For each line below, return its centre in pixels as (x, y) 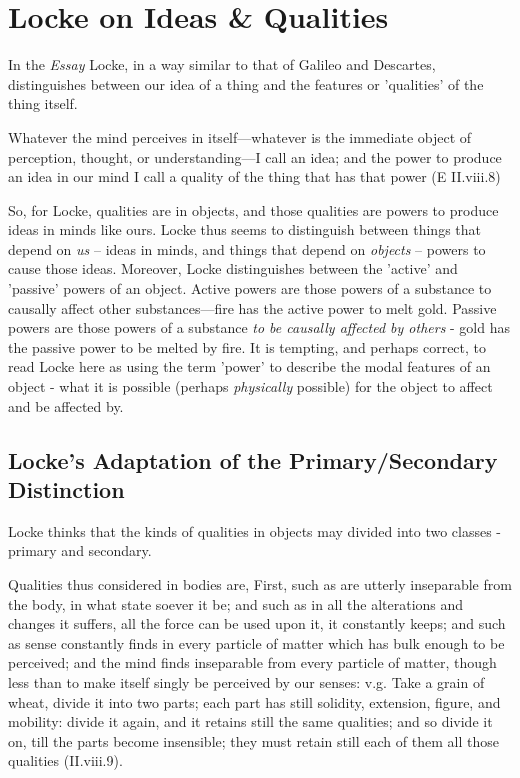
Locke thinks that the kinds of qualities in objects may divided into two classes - (255, 530)
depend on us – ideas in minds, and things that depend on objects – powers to (247, 248)
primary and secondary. (80, 550)
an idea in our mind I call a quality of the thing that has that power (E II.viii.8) (254, 176)
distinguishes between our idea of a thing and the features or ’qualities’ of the (246, 83)
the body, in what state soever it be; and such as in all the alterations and (236, 603)
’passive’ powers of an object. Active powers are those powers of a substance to (250, 288)
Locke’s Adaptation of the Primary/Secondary (253, 459)
